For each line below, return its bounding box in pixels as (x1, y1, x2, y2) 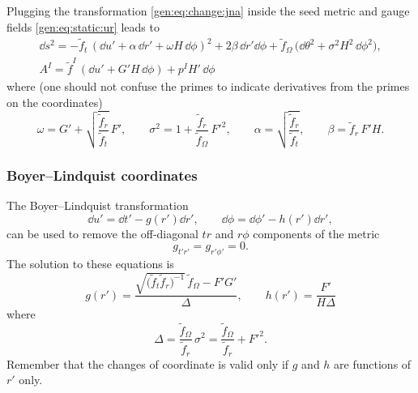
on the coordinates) (6, 93, 103, 110)
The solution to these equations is (6, 255, 174, 272)
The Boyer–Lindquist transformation (6, 197, 189, 214)
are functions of (334, 355, 412, 372)
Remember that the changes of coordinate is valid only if (6, 355, 289, 372)
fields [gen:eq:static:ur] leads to (6, 18, 160, 35)
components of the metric (253, 224, 380, 241)
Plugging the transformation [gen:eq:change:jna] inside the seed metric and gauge (6, 2, 410, 19)
